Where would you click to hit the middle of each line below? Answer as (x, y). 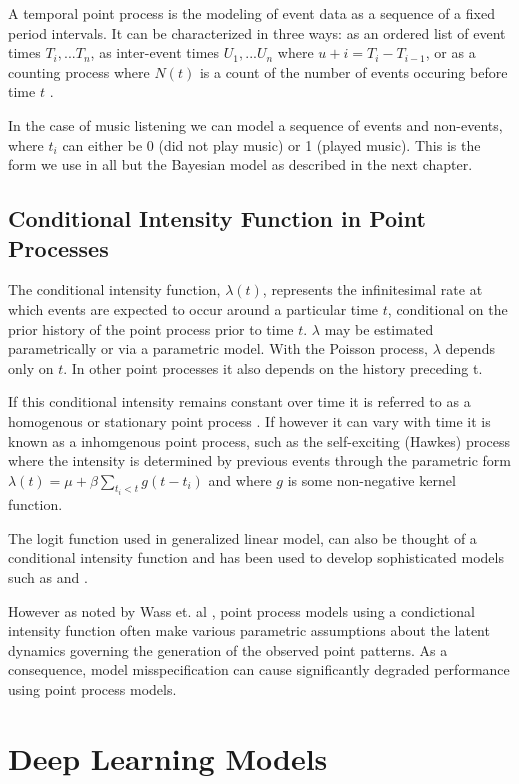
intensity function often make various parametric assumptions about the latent (249, 630)
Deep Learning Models (168, 757)
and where (240, 479)
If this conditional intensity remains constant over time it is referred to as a (239, 401)
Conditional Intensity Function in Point (217, 218)
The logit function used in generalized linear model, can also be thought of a (242, 537)
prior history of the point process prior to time (151, 328)
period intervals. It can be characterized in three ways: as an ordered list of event (257, 32)
